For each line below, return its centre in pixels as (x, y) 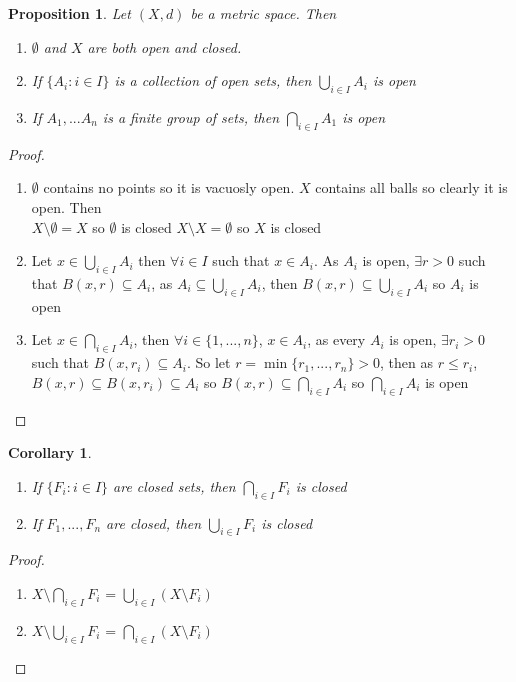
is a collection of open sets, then (213, 80)
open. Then (66, 206)
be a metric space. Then (263, 13)
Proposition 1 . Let (69, 13)
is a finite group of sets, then (191, 116)
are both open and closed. (164, 46)
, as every (336, 339)
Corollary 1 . (50, 452)
